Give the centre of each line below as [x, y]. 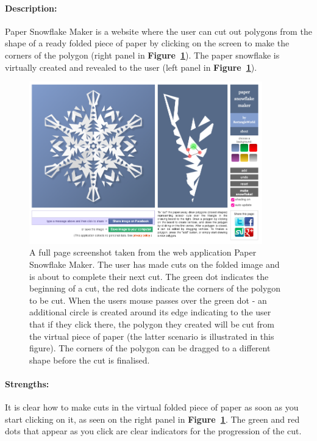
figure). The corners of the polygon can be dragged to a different [150, 348]
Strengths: [27, 383]
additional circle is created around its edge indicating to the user [150, 312]
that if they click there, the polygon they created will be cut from [152, 324]
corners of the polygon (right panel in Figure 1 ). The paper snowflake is [142, 55]
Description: [31, 8]
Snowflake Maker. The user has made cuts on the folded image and [155, 264]
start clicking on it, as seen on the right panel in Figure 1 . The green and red [152, 419]
